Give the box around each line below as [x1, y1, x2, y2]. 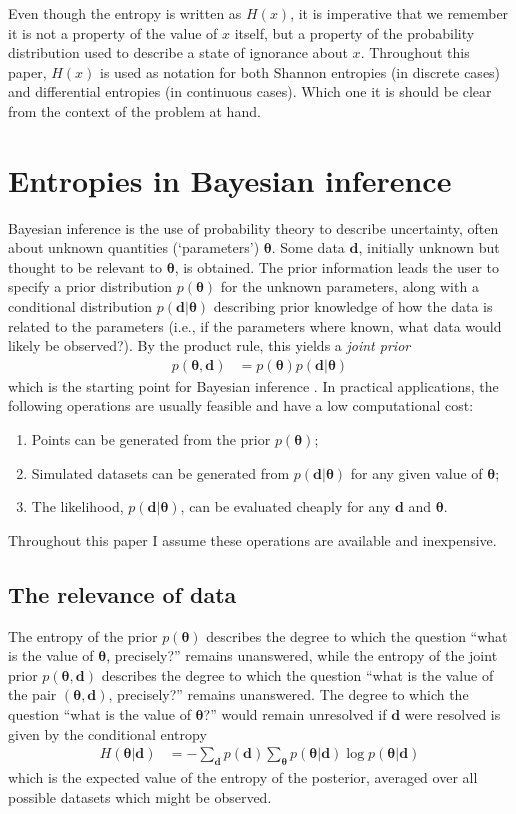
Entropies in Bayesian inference [8, 159, 452, 200]
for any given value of [350, 462, 483, 483]
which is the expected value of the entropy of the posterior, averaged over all [8, 767, 478, 788]
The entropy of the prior [8, 625, 158, 646]
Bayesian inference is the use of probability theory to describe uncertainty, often [8, 217, 499, 238]
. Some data [271, 237, 345, 258]
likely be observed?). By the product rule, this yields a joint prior [8, 335, 411, 356]
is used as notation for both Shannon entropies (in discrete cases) [100, 61, 501, 82]
